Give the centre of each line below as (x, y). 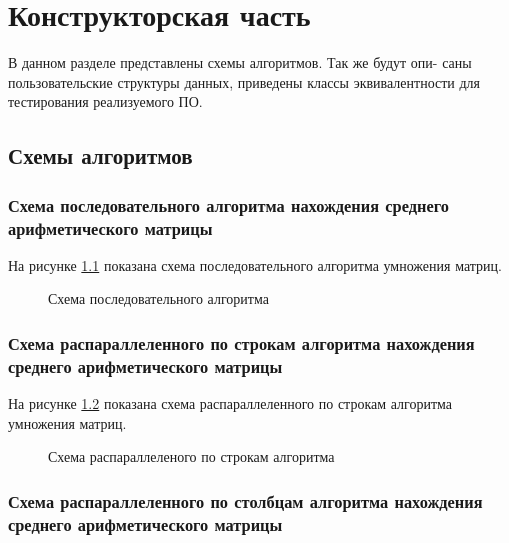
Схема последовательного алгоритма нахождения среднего (228, 204)
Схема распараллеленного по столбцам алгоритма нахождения (245, 500)
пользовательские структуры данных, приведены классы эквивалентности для (244, 81)
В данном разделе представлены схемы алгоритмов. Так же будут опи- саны (240, 62)
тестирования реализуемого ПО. (105, 101)
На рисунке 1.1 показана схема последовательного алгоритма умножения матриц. (255, 264)
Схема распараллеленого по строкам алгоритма (191, 456)
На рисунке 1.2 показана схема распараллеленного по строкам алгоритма (230, 403)
